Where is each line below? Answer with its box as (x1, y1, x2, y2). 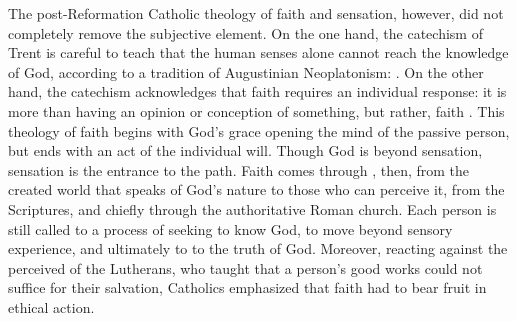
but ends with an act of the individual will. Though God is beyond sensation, (8, 140, 483, 161)
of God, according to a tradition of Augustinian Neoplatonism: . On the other (8, 61, 484, 82)
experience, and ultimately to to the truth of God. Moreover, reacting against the (8, 238, 508, 259)
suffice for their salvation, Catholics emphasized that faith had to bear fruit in (8, 277, 487, 298)
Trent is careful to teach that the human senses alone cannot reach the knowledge (8, 42, 509, 63)
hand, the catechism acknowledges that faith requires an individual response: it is (8, 81, 507, 102)
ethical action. (8, 296, 95, 317)
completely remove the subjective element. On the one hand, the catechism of (8, 22, 483, 43)
